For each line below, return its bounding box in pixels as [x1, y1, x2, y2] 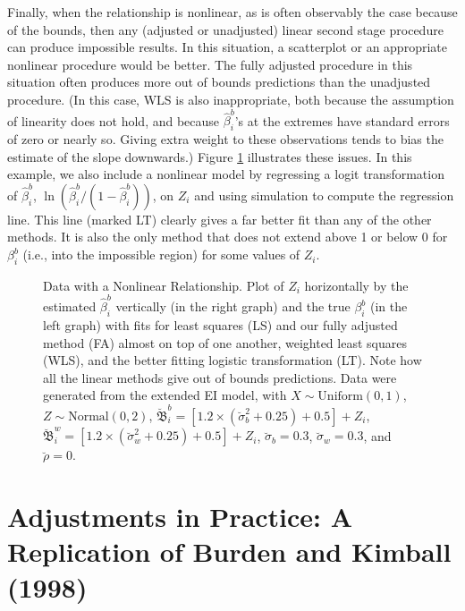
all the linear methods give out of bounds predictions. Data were [43, 368, 397, 386]
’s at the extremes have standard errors [234, 111, 450, 130]
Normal [68, 410, 109, 423]
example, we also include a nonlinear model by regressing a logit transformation [7, 165, 444, 183]
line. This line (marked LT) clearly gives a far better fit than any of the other [7, 209, 432, 228]
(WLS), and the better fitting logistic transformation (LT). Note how [43, 351, 422, 369]
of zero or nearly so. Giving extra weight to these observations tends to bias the [7, 130, 444, 149]
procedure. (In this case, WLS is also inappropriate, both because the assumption [7, 89, 454, 108]
